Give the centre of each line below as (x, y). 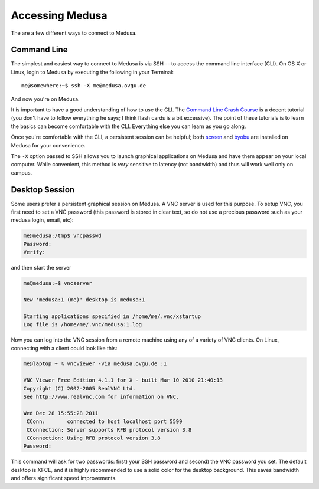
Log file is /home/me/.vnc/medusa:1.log (82, 325)
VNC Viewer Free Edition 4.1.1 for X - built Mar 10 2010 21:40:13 (123, 380)
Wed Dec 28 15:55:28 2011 (61, 413)
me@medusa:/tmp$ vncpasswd (62, 236)
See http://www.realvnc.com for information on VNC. (101, 397)
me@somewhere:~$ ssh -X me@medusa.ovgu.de (84, 86)
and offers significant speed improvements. (64, 478)
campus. (22, 173)
